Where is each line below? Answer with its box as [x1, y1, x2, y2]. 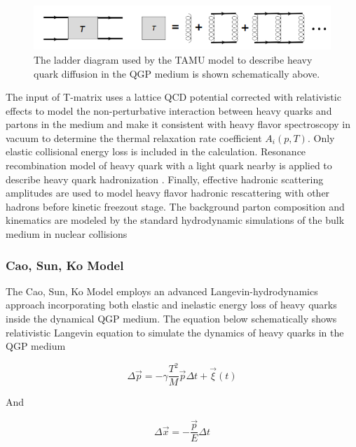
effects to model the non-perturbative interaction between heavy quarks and [6, 103, 332, 118]
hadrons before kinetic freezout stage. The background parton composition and [6, 199, 345, 213]
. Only [307, 130, 335, 145]
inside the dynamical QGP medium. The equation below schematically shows [6, 311, 337, 326]
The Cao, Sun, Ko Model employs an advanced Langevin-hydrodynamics [6, 283, 318, 298]
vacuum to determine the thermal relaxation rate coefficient [6, 130, 262, 145]
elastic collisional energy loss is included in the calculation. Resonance [6, 144, 306, 159]
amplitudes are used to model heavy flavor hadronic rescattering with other [6, 185, 330, 200]
